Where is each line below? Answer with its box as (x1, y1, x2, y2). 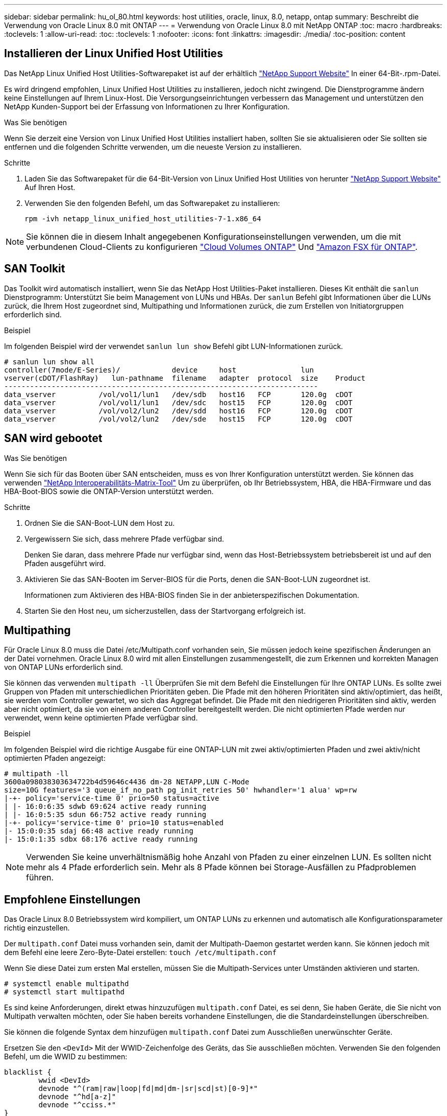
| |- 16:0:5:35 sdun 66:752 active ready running (4, 810, 207, 819)
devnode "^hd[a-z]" (38, 1092, 116, 1101)
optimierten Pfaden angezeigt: (4, 754, 106, 763)
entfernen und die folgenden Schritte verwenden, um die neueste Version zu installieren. (4, 142, 302, 151)
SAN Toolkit (4, 262, 65, 275)
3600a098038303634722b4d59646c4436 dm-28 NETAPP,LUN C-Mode (4, 778, 250, 786)
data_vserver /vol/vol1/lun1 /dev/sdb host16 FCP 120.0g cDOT (4, 390, 353, 399)
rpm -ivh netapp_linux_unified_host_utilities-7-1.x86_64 (24, 214, 261, 223)
